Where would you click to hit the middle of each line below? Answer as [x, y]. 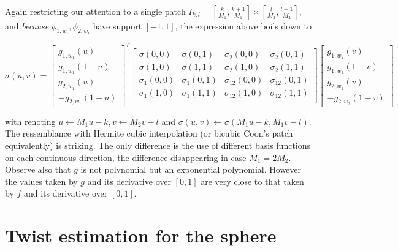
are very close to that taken [252, 181]
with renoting [30, 121]
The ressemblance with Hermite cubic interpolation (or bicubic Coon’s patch [149, 133]
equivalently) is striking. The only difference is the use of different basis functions [158, 145]
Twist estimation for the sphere [141, 235]
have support [117, 26]
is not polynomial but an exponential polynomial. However [191, 169]
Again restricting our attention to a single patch [95, 11]
